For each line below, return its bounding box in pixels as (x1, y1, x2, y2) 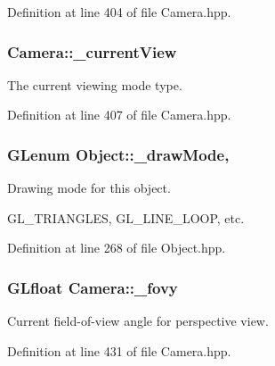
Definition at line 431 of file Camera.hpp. (7, 341, 231, 360)
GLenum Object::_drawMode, (7, 143, 230, 165)
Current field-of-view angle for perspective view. (7, 312, 269, 330)
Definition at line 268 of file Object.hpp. (7, 238, 226, 257)
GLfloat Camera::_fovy (7, 276, 178, 298)
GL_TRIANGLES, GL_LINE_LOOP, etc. (7, 208, 245, 227)
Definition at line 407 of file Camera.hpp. (7, 105, 231, 124)
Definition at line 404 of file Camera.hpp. (7, 3, 231, 21)
